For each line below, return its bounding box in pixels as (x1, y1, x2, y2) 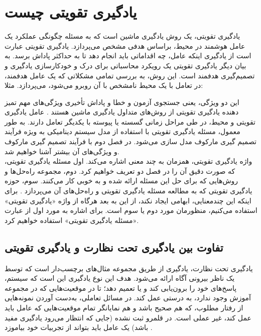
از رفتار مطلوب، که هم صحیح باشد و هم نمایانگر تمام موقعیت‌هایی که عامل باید (5, 302, 243, 312)
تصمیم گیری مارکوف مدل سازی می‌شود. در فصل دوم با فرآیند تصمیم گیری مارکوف (5, 136, 256, 147)
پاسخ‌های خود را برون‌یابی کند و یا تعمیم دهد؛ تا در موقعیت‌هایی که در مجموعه (5, 282, 237, 293)
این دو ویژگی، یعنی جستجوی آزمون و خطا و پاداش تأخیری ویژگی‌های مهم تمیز (5, 96, 239, 107)
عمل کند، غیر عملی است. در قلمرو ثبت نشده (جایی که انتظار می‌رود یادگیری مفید (5, 312, 251, 322)
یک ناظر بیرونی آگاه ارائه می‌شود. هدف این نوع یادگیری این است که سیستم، (5, 273, 235, 283)
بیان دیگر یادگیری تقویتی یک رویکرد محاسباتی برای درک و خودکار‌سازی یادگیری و (5, 60, 246, 70)
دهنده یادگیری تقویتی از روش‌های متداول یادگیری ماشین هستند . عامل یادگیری (5, 106, 239, 117)
